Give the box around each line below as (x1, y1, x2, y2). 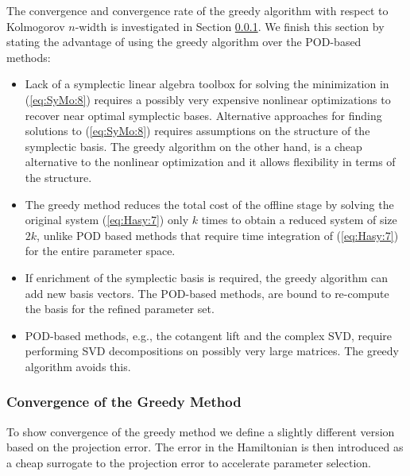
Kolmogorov (6, 17, 65, 34)
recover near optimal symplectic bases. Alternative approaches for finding (25, 106, 382, 123)
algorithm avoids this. (25, 358, 131, 374)
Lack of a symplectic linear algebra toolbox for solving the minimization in (25, 75, 389, 92)
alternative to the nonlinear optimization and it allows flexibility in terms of (25, 153, 396, 170)
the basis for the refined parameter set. (25, 300, 215, 317)
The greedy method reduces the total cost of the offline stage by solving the (25, 195, 394, 212)
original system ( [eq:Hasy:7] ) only (25, 211, 189, 228)
